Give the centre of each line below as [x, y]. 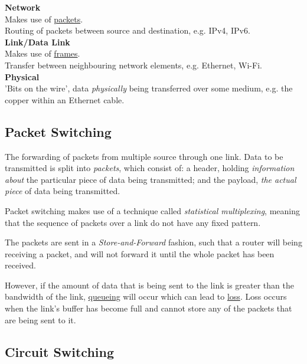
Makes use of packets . [44, 19]
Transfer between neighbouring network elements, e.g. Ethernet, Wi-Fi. [133, 65]
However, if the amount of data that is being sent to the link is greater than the [149, 285]
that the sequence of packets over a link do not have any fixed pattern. [133, 222]
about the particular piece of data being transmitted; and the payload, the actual [151, 179]
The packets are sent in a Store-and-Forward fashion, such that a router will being [153, 242]
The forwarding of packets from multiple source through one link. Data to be [144, 156]
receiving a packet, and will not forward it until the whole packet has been [140, 253]
